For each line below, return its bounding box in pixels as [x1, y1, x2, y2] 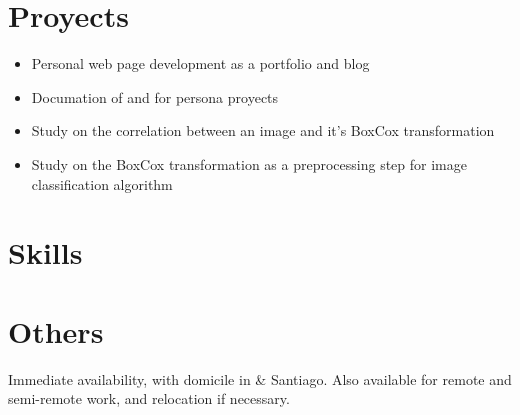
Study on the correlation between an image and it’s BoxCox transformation [31, 120, 495, 141]
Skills [8, 232, 83, 273]
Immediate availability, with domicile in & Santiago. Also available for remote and [8, 368, 512, 389]
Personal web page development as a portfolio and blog [31, 53, 370, 74]
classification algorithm [31, 173, 173, 194]
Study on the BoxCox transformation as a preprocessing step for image [31, 153, 467, 174]
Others [8, 310, 104, 351]
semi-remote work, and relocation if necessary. [8, 388, 290, 409]
